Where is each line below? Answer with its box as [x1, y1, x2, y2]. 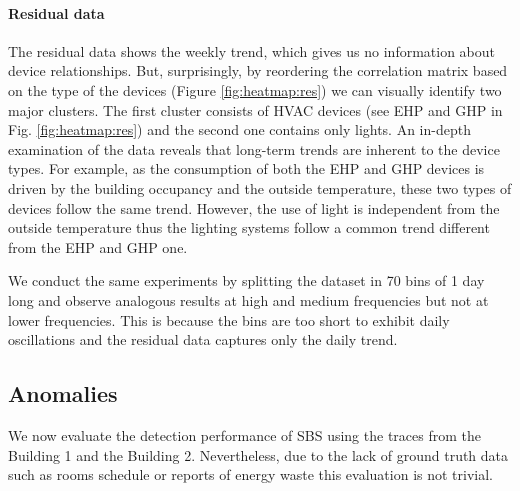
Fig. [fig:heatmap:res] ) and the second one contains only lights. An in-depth [8, 119, 471, 140]
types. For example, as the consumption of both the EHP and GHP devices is [8, 158, 485, 179]
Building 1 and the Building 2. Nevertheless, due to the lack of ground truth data [8, 444, 509, 465]
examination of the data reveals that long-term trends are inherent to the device [8, 138, 500, 159]
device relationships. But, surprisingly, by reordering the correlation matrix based [8, 60, 508, 81]
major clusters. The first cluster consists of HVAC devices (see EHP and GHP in [8, 99, 503, 120]
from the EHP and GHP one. [8, 236, 188, 257]
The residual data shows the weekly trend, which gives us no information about [8, 40, 496, 61]
